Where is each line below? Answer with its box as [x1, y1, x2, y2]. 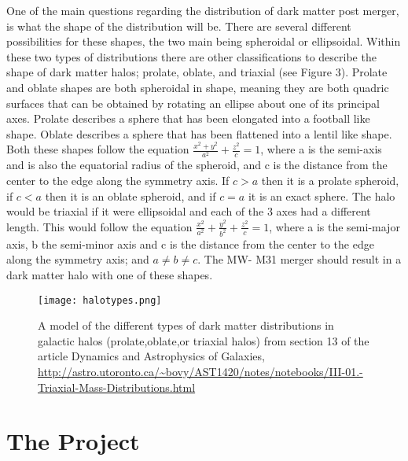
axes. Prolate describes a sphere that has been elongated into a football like [6, 110, 370, 127]
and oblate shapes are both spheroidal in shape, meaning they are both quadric [6, 79, 389, 95]
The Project [6, 425, 140, 457]
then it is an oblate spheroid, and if [45, 187, 216, 204]
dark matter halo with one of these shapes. [6, 266, 213, 282]
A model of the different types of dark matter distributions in [38, 317, 334, 334]
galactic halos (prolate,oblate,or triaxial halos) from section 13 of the [38, 332, 369, 349]
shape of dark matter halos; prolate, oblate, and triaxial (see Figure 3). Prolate [6, 64, 388, 80]
